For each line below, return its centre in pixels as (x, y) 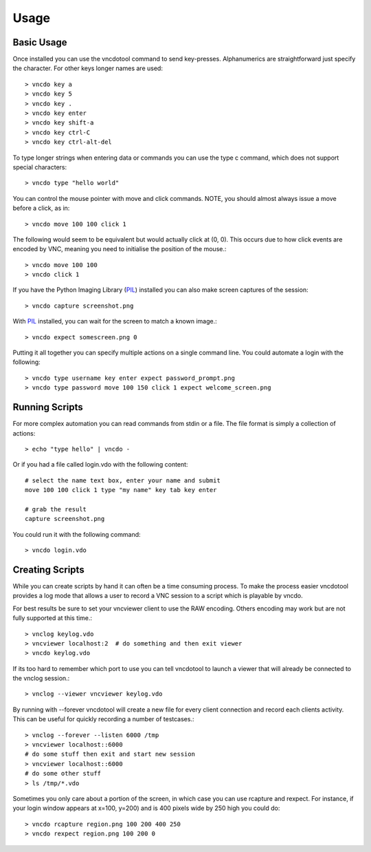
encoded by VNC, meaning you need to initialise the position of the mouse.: (120, 249)
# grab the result (56, 509)
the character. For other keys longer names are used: (88, 68)
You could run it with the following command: (77, 534)
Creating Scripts (49, 569)
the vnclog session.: (41, 679)
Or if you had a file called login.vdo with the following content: (100, 465)
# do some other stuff (63, 774)
